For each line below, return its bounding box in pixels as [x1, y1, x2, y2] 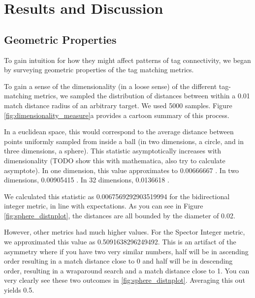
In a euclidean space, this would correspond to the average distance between [4, 126, 234, 137]
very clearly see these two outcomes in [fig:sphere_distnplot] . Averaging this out [4, 275, 245, 285]
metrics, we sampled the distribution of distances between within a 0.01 [34, 90, 250, 101]
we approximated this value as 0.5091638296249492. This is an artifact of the [4, 237, 236, 247]
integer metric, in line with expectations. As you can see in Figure [4, 201, 203, 211]
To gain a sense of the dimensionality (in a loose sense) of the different [4, 81, 217, 91]
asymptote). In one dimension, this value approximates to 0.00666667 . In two [4, 165, 239, 175]
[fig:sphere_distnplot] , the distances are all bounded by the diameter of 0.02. [4, 210, 235, 220]
